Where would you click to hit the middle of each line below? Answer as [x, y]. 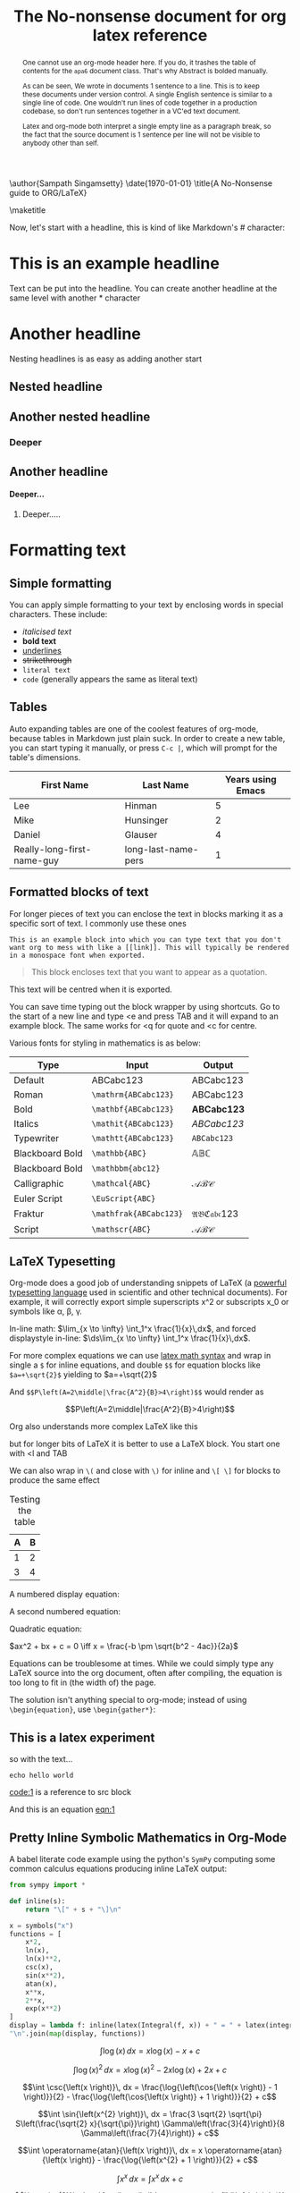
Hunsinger [146, 820]
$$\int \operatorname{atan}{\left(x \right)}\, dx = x [110, 2150]
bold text [39, 640]
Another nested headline [80, 417]
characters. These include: [58, 614]
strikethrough [47, 660]
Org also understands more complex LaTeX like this [104, 1427]
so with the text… [41, 1759]
